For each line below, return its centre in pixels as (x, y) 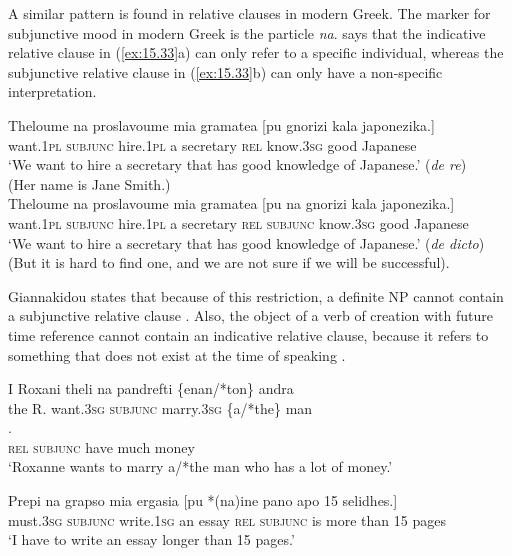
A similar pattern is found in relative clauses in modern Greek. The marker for (249, 13)
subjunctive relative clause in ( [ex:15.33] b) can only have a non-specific (225, 71)
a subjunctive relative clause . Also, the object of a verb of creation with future (250, 315)
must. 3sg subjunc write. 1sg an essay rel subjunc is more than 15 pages (227, 519)
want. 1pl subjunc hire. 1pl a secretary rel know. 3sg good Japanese (212, 144)
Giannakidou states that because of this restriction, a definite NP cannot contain (256, 295)
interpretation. (52, 91)
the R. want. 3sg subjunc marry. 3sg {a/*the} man (160, 407)
